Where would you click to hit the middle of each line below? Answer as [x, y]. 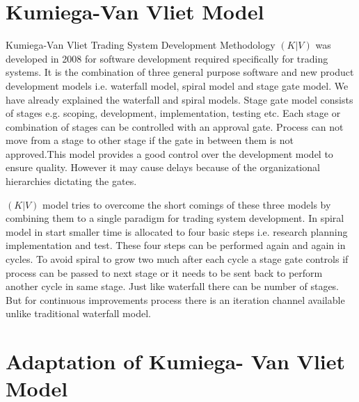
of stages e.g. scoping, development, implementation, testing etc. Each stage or [173, 113]
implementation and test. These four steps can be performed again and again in [176, 245]
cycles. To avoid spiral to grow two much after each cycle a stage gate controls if [177, 259]
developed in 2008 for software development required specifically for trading [167, 58]
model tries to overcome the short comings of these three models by [187, 204]
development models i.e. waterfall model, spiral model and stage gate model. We [177, 85]
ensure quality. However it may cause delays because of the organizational [163, 167]
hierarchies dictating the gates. [71, 181]
